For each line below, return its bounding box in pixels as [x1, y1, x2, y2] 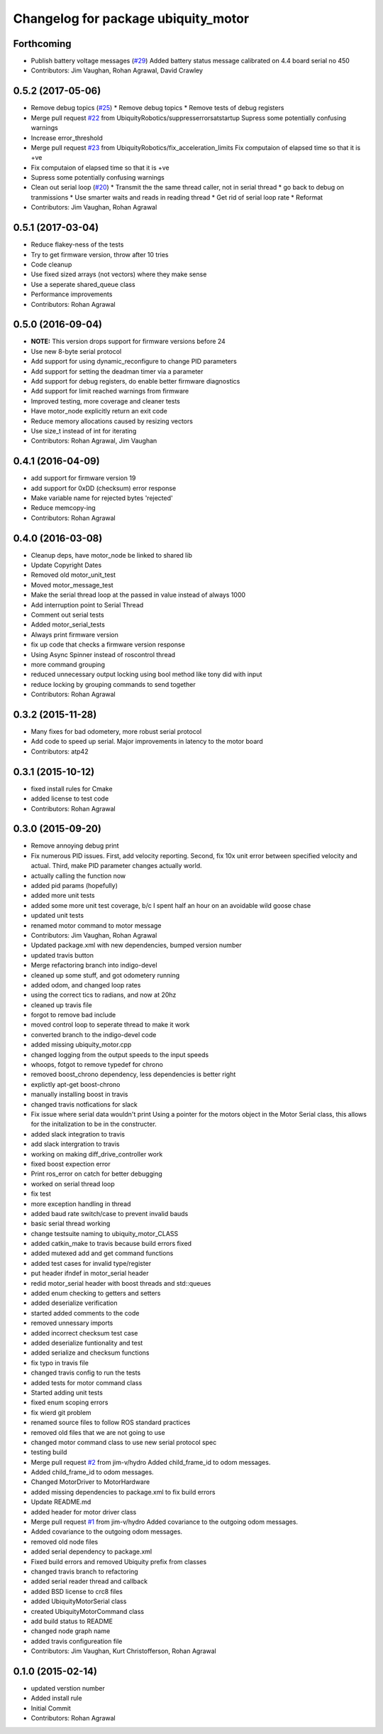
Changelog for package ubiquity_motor [13, 11, 250, 26]
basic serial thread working [30, 1219, 111, 1228]
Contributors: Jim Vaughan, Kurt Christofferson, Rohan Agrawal [30, 1647, 216, 1655]
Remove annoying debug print [30, 842, 119, 850]
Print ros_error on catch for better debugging [30, 1169, 162, 1178]
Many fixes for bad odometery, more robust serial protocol [30, 727, 202, 736]
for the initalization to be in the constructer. [30, 1120, 157, 1129]
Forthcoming [13, 38, 72, 50]
